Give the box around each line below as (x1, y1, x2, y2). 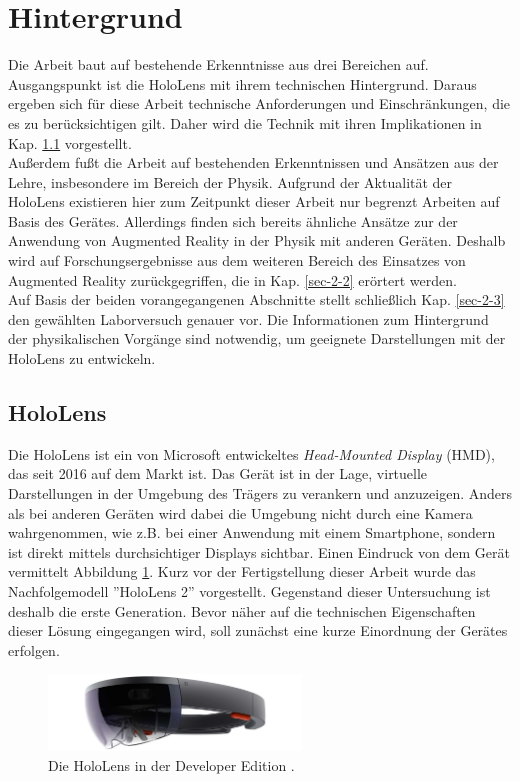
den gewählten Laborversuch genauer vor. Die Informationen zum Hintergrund (8, 308, 489, 329)
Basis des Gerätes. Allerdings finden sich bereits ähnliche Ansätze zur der (8, 210, 458, 231)
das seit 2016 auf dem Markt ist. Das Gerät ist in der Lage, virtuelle (8, 463, 428, 484)
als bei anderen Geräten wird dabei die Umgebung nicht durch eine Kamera (8, 502, 473, 523)
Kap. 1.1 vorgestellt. (8, 132, 132, 153)
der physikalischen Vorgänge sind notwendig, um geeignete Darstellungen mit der (8, 328, 506, 349)
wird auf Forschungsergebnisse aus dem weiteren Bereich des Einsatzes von (8, 250, 466, 271)
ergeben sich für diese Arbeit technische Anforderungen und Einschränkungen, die (8, 93, 511, 114)
